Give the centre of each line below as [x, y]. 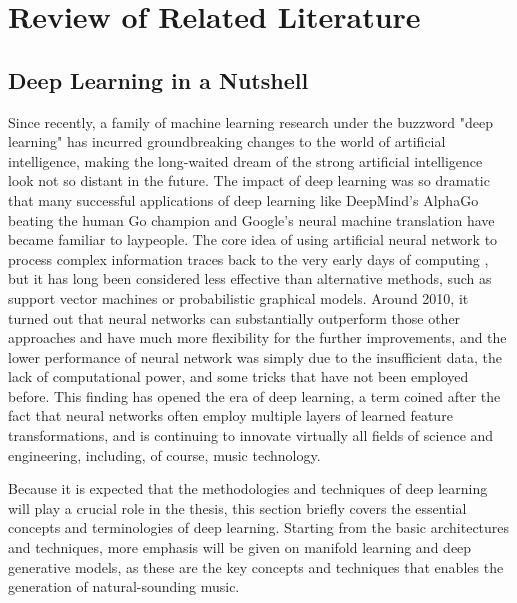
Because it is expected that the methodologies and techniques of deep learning [248, 488]
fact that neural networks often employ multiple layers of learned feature [230, 415]
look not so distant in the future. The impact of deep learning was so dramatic [249, 180]
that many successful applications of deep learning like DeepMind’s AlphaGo [243, 199]
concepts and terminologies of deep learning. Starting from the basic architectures [259, 527]
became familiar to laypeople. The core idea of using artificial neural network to [253, 239]
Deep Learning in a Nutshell [158, 79]
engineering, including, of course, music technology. [164, 454]
